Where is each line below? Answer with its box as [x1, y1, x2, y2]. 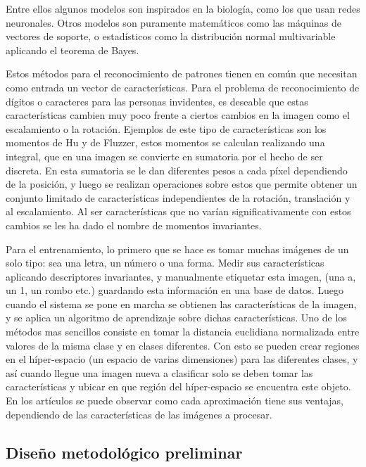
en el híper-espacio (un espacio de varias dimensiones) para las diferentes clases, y [6, 352, 358, 366]
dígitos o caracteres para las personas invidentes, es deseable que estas [6, 94, 308, 108]
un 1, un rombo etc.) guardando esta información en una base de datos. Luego [6, 283, 344, 298]
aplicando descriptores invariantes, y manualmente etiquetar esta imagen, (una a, [6, 269, 356, 283]
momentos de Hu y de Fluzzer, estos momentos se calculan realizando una [6, 135, 325, 150]
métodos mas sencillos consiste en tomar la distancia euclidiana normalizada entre [6, 324, 360, 339]
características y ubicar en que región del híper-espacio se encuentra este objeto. [6, 379, 351, 394]
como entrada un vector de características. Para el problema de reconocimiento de [6, 79, 360, 94]
